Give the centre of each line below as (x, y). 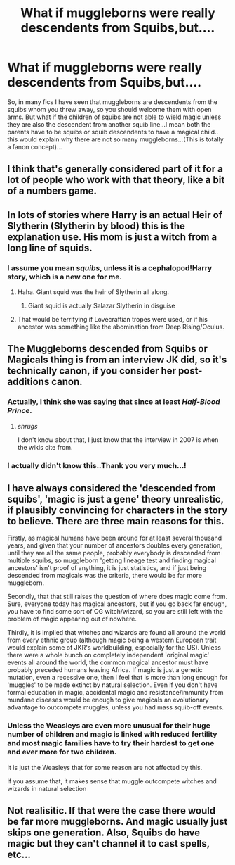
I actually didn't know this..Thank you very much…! (97, 465)
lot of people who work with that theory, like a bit (116, 180)
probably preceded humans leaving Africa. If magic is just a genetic (105, 670)
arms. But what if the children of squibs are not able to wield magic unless (114, 117)
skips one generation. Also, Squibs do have (104, 833)
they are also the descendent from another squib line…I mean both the (109, 124)
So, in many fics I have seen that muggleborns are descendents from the (112, 102)
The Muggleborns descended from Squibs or (108, 349)
